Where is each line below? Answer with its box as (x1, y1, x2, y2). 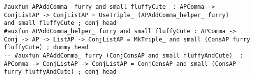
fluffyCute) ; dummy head (4, 44, 88, 51)
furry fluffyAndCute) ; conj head (4, 68, 117, 76)
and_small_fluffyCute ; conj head (4, 20, 117, 27)
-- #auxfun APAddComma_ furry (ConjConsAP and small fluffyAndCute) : (4, 52, 243, 59)
